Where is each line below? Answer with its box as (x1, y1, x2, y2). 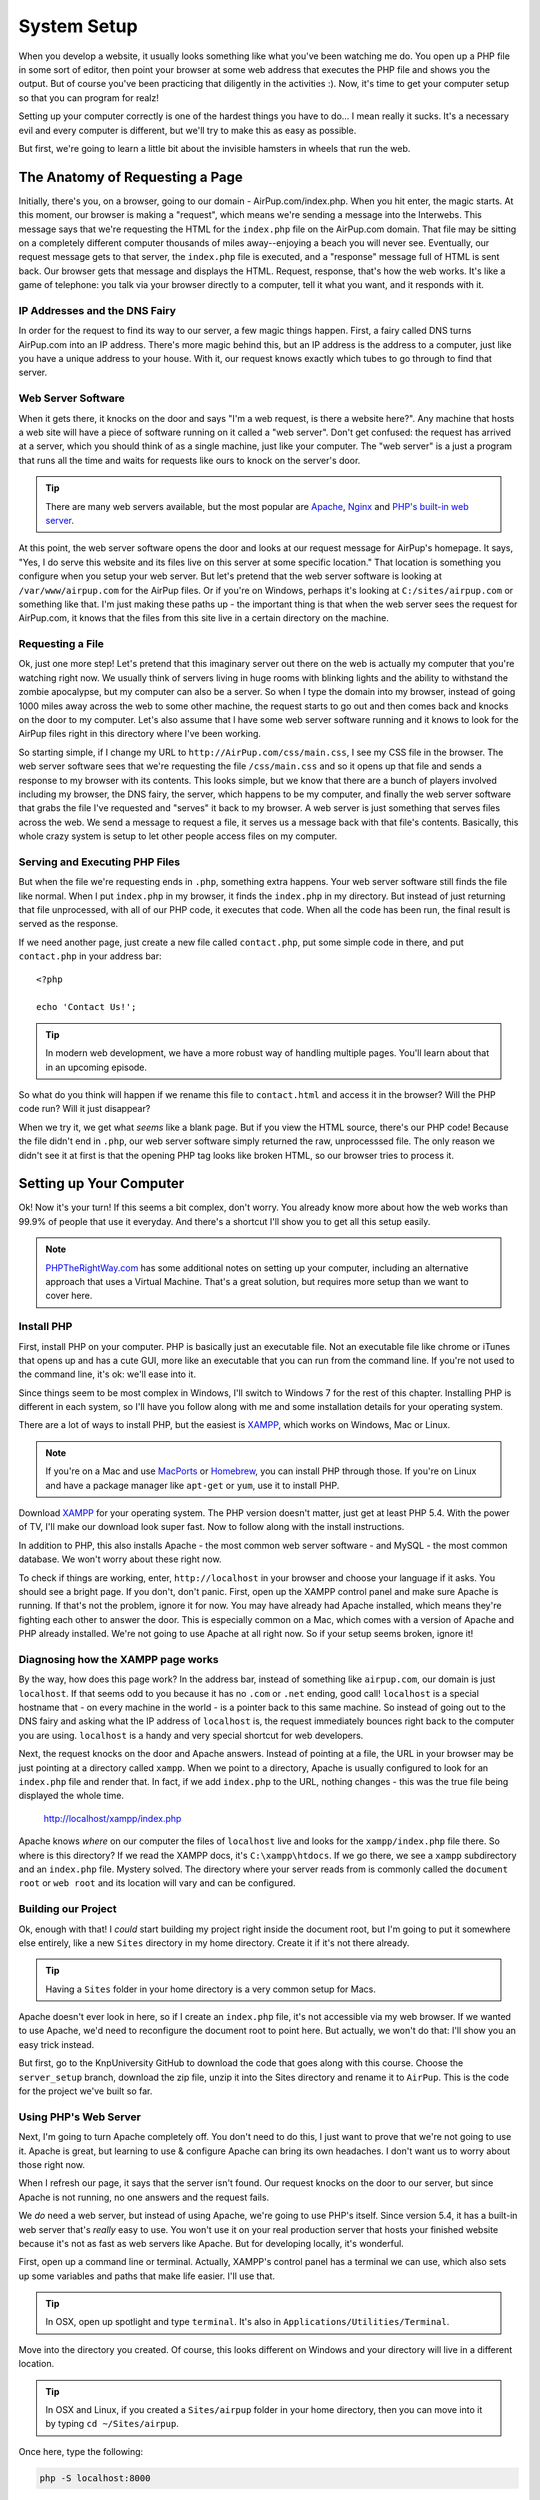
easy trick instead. (18, 2038, 95, 2050)
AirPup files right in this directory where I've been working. (18, 728, 262, 740)
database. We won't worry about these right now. (18, 1553, 222, 1565)
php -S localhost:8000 (39, 2472, 151, 2484)
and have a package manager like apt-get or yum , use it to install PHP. (45, 1479, 340, 1491)
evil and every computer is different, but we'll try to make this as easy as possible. (18, 124, 357, 136)
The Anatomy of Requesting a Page (18, 168, 244, 185)
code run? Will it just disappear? (18, 1103, 151, 1115)
